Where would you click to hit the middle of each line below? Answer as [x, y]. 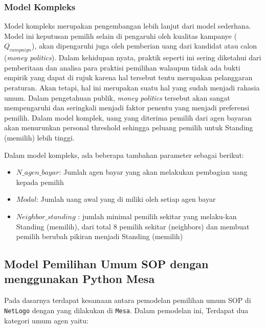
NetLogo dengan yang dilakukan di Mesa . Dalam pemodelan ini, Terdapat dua [126, 310]
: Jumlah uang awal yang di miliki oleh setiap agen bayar [126, 199]
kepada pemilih [40, 182]
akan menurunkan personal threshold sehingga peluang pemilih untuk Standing [129, 127]
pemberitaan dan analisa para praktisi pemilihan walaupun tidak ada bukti [122, 67]
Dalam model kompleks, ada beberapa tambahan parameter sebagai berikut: [124, 155]
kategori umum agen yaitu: [46, 320]
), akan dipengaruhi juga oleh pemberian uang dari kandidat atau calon [145, 46]
